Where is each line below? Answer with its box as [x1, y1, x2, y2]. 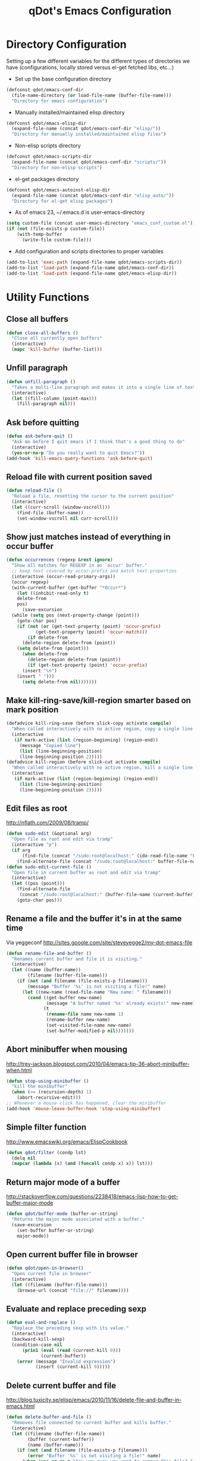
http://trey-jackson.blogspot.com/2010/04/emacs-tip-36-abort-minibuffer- [6, 1060, 190, 1067]
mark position [6, 704, 59, 714]
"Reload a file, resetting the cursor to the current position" [11, 493, 174, 499]
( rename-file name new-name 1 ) [46, 1011, 124, 1017]
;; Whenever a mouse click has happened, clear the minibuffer [6, 1101, 167, 1106]
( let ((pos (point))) [11, 881, 65, 887]
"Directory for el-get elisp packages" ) [11, 198, 113, 204]
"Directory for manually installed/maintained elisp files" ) [11, 131, 167, 138]
